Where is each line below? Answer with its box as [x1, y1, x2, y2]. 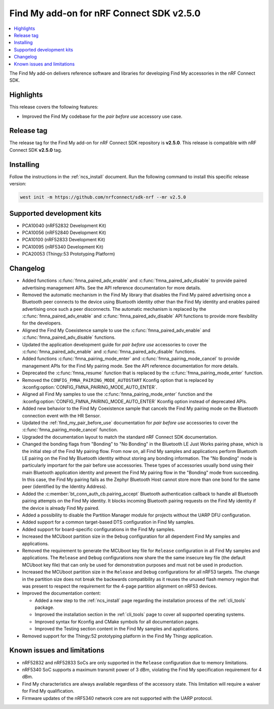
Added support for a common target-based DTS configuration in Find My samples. [22, 519, 195, 525]
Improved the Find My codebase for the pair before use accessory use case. [22, 113, 183, 119]
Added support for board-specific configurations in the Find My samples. [22, 526, 175, 532]
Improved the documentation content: [22, 590, 101, 596]
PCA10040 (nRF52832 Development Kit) [22, 222, 107, 229]
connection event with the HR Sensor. [22, 412, 101, 418]
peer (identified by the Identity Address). [22, 484, 108, 490]
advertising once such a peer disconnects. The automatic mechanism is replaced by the [22, 306, 207, 312]
